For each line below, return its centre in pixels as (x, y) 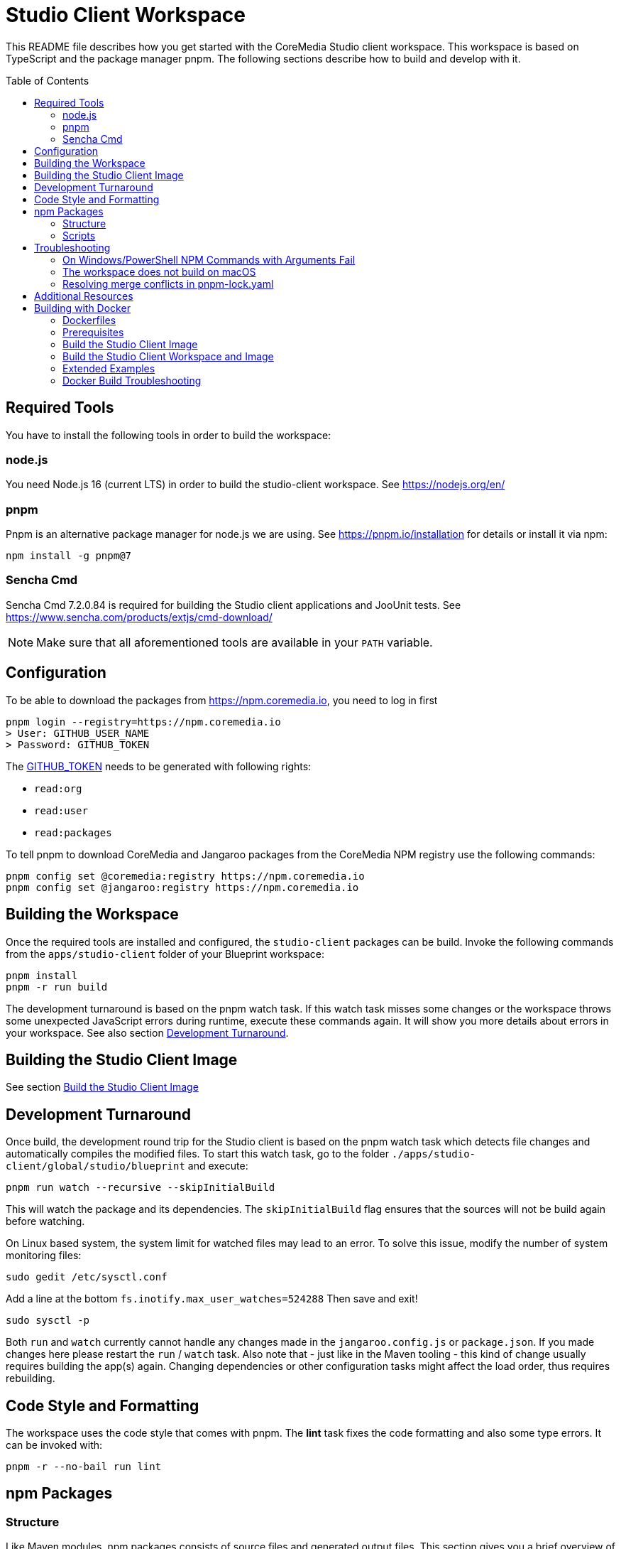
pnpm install (42, 975)
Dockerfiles (89, 320)
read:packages (73, 832)
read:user (61, 810)
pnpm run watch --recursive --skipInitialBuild (141, 1188)
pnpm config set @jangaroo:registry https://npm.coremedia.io (182, 887)
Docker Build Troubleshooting (132, 380)
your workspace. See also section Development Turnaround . (147, 1032)
